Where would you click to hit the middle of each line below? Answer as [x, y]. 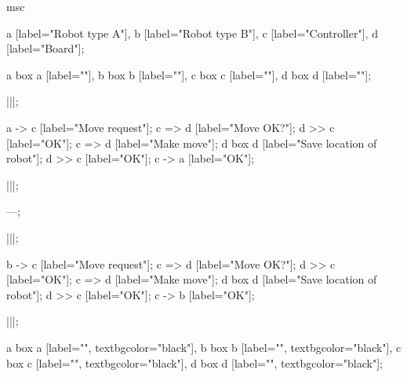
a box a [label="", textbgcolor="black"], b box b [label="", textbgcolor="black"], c [204, 347]
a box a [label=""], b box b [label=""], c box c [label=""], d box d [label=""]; [189, 74]
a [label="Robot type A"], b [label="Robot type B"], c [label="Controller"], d [192, 33]
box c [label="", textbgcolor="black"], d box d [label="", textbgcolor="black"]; [194, 362]
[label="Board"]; [45, 48]
